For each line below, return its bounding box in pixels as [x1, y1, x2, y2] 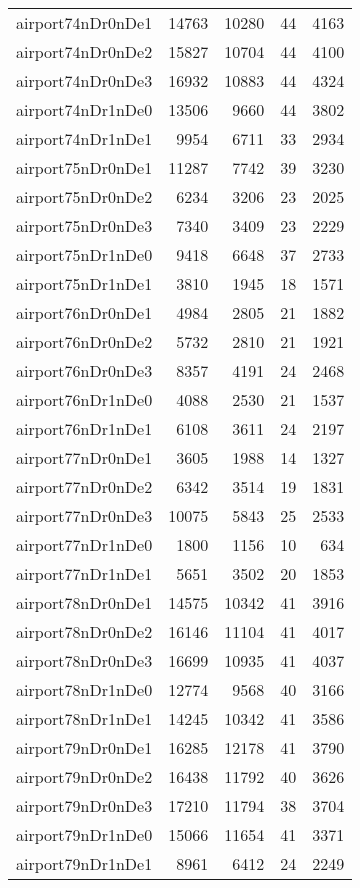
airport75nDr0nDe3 [16, 214, 153, 237]
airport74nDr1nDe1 [16, 127, 153, 150]
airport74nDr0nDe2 [16, 40, 153, 63]
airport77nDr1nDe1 [16, 562, 153, 585]
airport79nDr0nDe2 [16, 765, 153, 788]
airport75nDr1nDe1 [16, 272, 153, 295]
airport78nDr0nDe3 [16, 649, 153, 672]
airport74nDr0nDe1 [16, 11, 153, 34]
